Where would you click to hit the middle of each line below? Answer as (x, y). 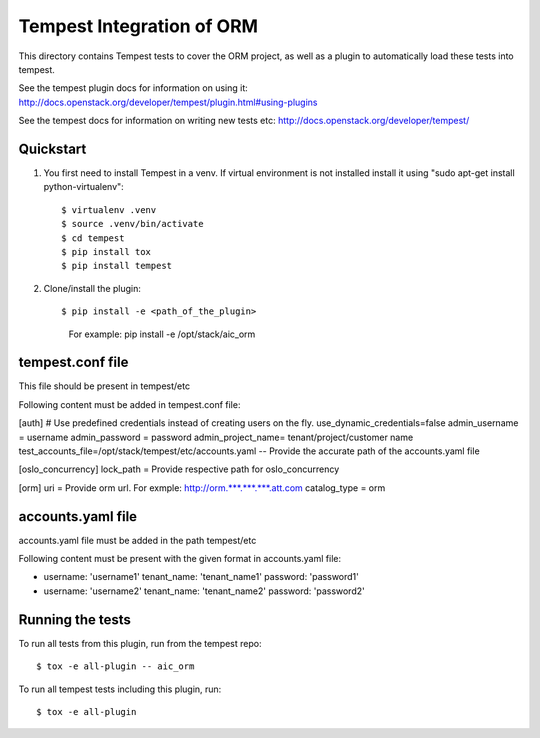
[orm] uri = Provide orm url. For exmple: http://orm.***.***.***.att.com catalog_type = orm (202, 487)
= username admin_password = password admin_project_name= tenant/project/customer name (216, 437)
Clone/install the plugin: (92, 288)
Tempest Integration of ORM (138, 26)
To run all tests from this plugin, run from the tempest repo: (140, 643)
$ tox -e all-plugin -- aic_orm (115, 666)
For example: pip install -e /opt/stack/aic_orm (162, 334)
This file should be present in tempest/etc (104, 386)
